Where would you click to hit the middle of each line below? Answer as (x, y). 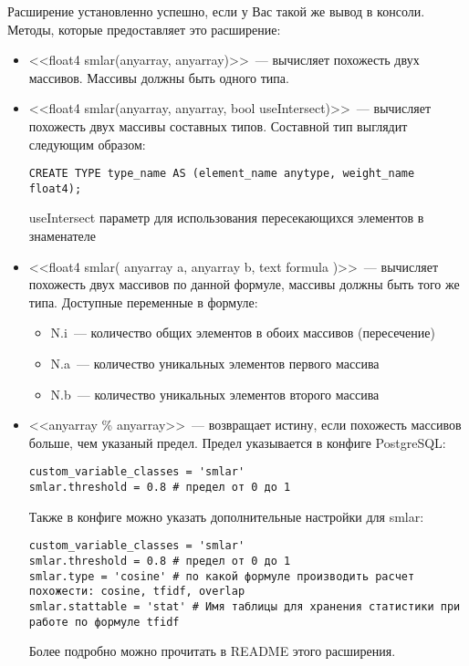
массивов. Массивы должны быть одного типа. (159, 77)
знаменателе (62, 236)
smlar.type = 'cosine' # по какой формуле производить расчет (222, 576)
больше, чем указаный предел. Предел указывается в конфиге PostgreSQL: (237, 442)
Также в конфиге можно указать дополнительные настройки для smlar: (226, 516)
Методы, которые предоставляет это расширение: (144, 29)
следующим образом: (87, 144)
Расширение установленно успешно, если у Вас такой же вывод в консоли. (216, 11)
